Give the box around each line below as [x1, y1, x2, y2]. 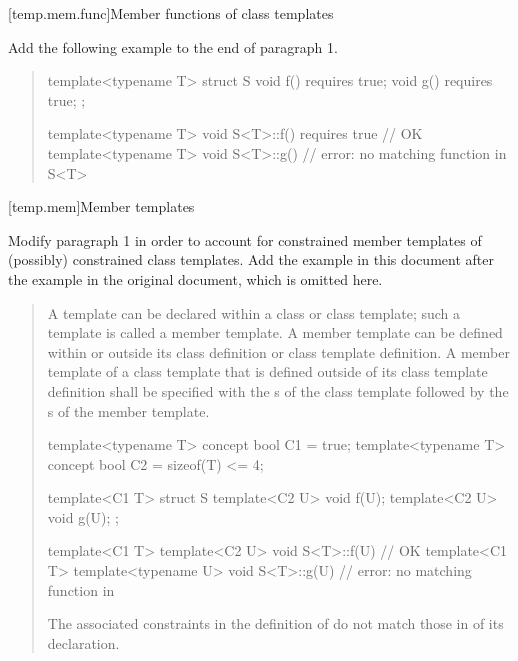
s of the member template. [47, 400, 210, 421]
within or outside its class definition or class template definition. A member [47, 341, 510, 362]
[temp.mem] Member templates [8, 196, 195, 217]
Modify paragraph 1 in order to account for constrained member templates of [8, 229, 482, 250]
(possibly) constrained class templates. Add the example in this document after [8, 249, 494, 270]
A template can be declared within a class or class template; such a [47, 302, 461, 323]
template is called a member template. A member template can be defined [47, 322, 503, 343]
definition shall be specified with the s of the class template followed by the [47, 380, 509, 401]
